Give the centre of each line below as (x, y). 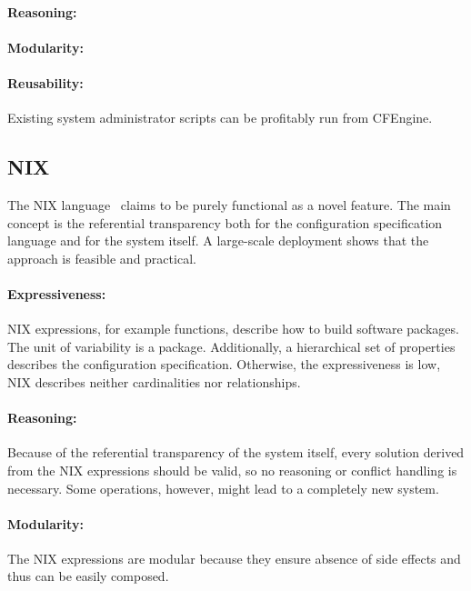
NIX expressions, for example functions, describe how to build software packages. (233, 329)
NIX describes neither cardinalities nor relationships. (154, 381)
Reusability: (45, 82)
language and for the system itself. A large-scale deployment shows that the (218, 240)
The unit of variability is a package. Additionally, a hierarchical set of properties (231, 346)
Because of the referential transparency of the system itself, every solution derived (236, 452)
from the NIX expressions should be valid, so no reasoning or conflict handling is (232, 470)
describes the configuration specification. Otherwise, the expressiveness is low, (224, 364)
